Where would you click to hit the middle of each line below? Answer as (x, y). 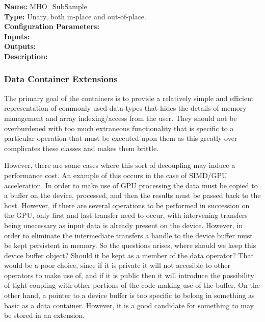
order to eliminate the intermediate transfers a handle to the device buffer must (128, 235)
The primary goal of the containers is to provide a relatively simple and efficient (129, 98)
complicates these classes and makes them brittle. (81, 148)
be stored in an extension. (45, 315)
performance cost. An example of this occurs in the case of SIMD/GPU (116, 175)
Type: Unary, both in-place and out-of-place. (75, 16)
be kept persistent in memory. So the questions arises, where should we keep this (130, 245)
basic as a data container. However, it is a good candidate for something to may (129, 305)
